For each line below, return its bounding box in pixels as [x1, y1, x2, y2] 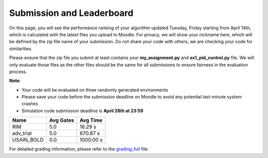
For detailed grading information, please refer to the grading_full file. [9, 146, 149, 152]
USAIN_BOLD [12, 137, 44, 144]
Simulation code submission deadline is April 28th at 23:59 [21, 107, 143, 114]
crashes [21, 101, 38, 107]
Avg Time [79, 117, 103, 124]
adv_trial [12, 130, 32, 137]
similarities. [9, 45, 33, 52]
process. [9, 69, 27, 75]
